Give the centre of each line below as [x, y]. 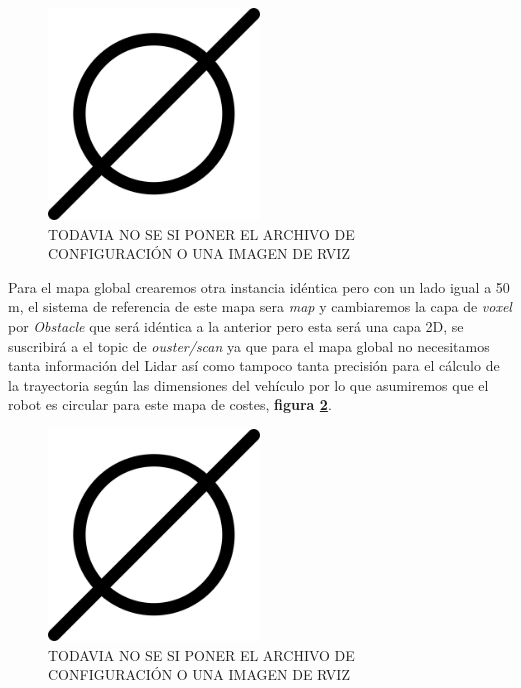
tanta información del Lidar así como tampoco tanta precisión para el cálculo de [254, 365]
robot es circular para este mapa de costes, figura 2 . [170, 404]
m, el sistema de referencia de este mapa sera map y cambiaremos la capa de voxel [260, 306]
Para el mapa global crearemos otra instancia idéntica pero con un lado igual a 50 [259, 286]
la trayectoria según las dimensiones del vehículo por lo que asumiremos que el [248, 384]
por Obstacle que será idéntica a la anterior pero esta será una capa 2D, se [236, 325]
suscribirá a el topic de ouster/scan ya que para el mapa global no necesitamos [249, 345]
